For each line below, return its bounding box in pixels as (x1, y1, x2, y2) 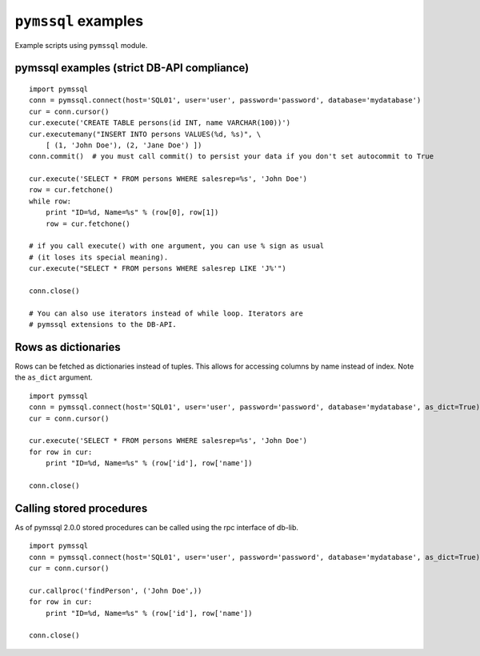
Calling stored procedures (14, 501, 148, 515)
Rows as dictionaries (14, 340, 122, 354)
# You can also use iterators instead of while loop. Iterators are (29, 308, 303, 318)
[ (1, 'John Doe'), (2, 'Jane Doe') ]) (45, 140, 202, 150)
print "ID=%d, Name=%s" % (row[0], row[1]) (45, 208, 219, 217)
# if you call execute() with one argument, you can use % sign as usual (29, 241, 325, 251)
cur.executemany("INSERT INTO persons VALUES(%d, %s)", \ (29, 129, 262, 139)
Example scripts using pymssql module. (14, 40, 148, 50)
